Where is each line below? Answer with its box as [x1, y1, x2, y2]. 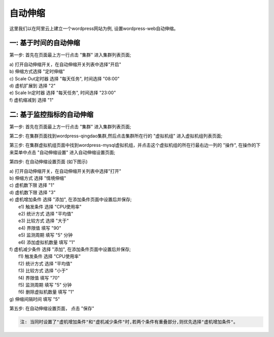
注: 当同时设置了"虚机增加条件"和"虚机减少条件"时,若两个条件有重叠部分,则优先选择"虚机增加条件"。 [20, 319, 238, 325]
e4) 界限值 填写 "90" [18, 225, 61, 231]
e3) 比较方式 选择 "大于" [18, 218, 69, 224]
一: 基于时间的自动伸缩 [9, 39, 80, 47]
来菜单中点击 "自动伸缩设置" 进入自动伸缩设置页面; [9, 149, 116, 155]
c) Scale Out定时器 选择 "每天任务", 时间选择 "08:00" [9, 75, 120, 81]
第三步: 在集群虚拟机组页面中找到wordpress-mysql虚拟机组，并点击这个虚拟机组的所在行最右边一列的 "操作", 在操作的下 [9, 142, 261, 148]
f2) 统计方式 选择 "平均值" [18, 260, 73, 266]
